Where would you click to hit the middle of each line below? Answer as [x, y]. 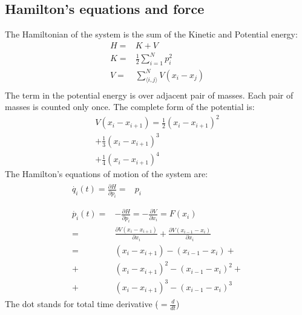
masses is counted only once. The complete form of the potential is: [130, 107]
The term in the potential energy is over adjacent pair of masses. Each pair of [149, 95]
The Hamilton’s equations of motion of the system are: [107, 174]
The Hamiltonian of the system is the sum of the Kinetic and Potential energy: [151, 34]
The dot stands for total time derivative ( [82, 304]
